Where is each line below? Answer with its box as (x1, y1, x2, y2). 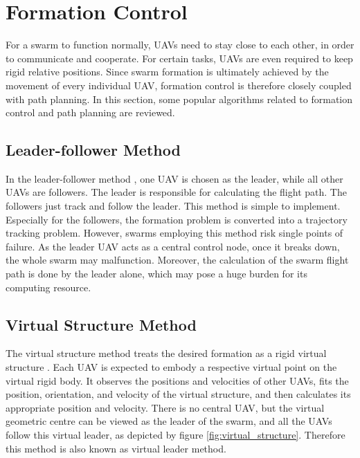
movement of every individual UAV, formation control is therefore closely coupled (6, 77, 352, 92)
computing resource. (6, 280, 91, 294)
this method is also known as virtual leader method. (6, 441, 226, 455)
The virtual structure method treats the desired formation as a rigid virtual (6, 346, 327, 360)
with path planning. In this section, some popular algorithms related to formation (6, 91, 353, 106)
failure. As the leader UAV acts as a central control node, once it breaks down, (6, 239, 340, 253)
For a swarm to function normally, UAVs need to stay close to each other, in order (6, 37, 354, 52)
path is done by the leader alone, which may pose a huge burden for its (6, 266, 307, 281)
